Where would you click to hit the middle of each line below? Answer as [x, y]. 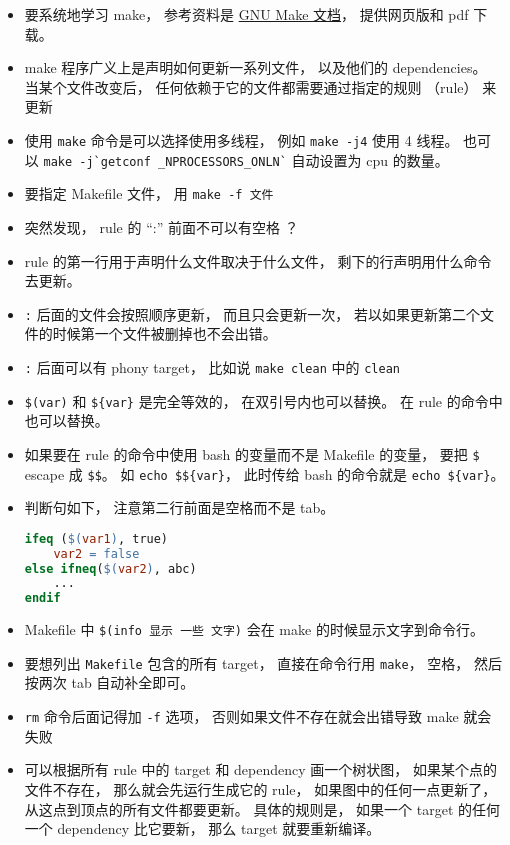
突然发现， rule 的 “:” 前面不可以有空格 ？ [161, 226]
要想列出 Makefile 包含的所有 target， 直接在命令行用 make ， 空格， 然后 [263, 662]
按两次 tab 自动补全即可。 [109, 682]
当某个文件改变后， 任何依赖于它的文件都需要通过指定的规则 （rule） [251, 86]
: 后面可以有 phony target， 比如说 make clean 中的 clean [212, 366]
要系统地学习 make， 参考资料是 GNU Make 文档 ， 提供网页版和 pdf [246, 14]
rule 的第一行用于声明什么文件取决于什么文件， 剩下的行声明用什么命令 [258, 260]
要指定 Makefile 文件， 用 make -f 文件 [149, 193]
